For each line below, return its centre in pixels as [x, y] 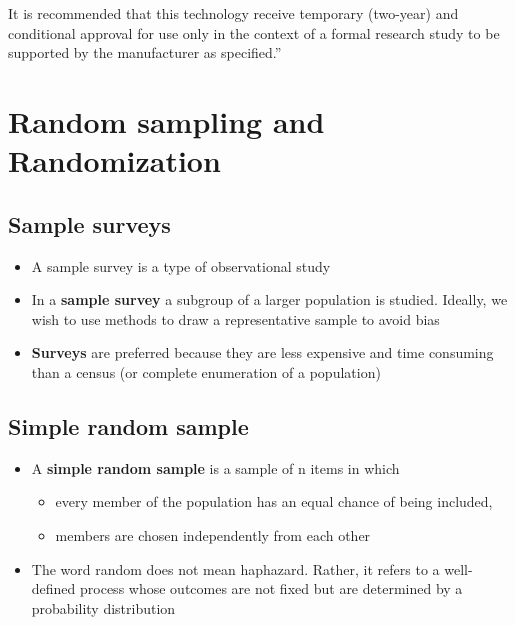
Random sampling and [166, 120]
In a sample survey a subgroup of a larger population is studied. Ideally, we [269, 299]
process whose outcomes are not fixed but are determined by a [271, 588]
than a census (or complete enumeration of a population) [206, 371]
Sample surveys [89, 223]
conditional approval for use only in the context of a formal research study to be [254, 32]
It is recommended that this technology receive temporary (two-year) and [233, 13]
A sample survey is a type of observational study [181, 265]
